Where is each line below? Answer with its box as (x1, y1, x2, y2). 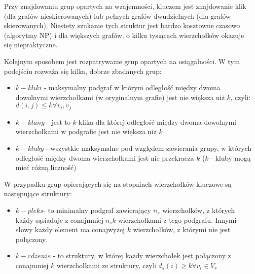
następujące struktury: (4, 188, 72, 199)
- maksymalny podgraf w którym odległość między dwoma (44, 82, 220, 93)
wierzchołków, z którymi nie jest (133, 224, 231, 235)
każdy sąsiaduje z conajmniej (15, 214, 104, 225)
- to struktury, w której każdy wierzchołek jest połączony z (53, 250, 231, 261)
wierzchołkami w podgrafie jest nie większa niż (15, 126, 157, 137)
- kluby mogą (211, 152, 251, 163)
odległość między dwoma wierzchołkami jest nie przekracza (15, 152, 194, 163)
